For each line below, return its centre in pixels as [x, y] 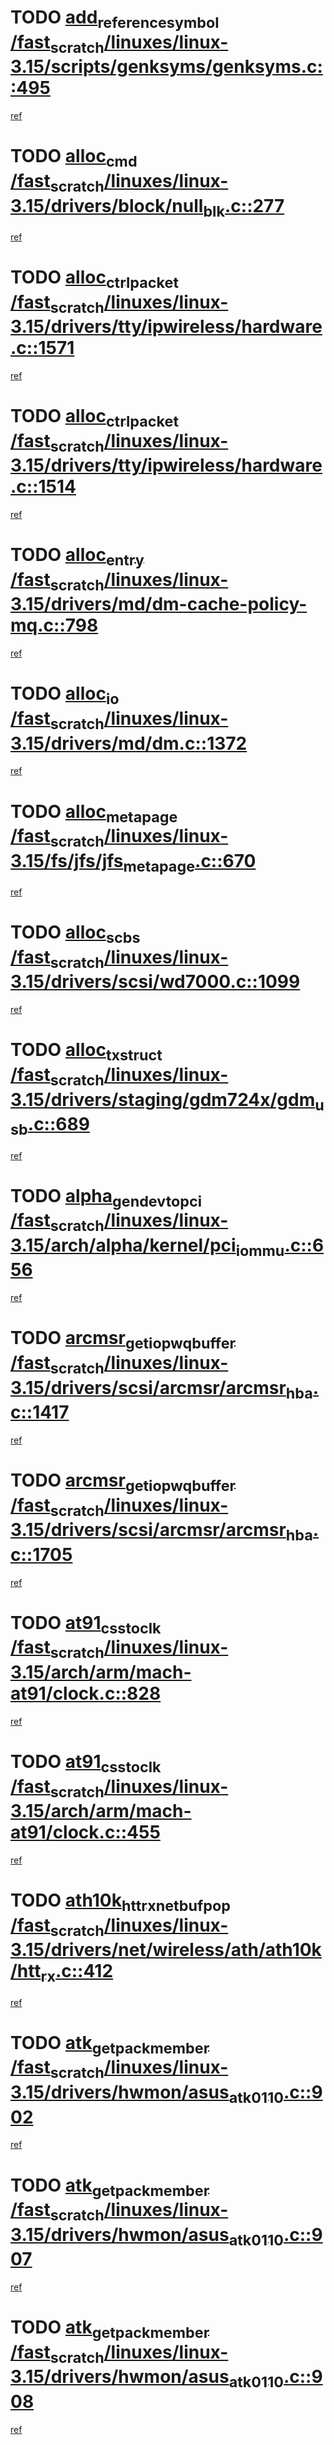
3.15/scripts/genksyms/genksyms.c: [166, 67]
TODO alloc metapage [94, 813]
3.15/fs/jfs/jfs [67, 860]
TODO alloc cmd [74, 158]
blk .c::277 [244, 207]
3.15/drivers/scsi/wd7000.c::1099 [155, 982]
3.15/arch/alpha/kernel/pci [123, 1245]
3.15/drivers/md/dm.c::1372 [129, 743]
